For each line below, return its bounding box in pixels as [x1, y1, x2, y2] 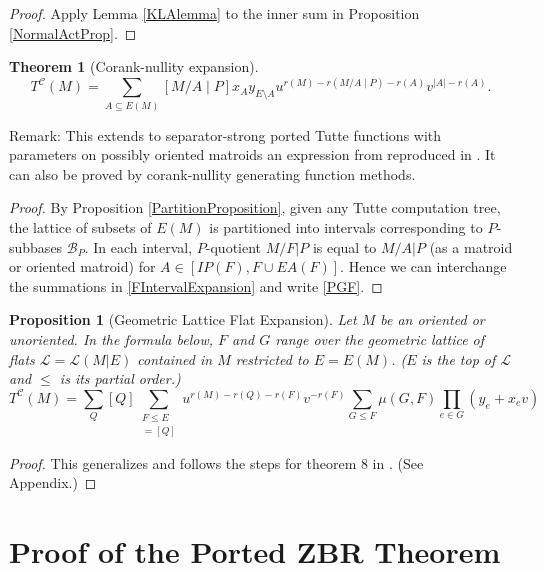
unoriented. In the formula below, [9, 328, 214, 349]
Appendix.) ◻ [9, 472, 97, 493]
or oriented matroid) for [9, 256, 156, 277]
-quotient [205, 236, 262, 257]
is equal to [312, 236, 377, 257]
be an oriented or [380, 309, 485, 330]
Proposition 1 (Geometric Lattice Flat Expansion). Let [9, 309, 357, 330]
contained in [137, 348, 213, 369]
